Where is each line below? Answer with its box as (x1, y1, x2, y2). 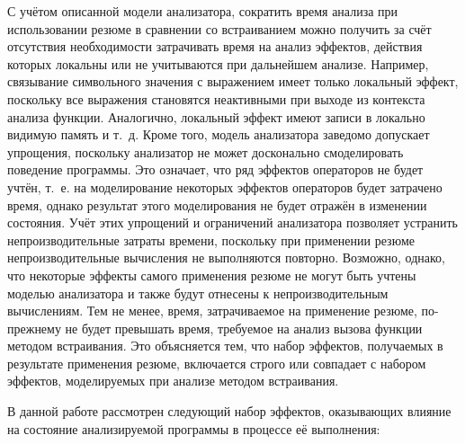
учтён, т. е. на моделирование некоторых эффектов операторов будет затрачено (7, 177, 443, 196)
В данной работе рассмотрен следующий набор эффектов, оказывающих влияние (7, 402, 452, 421)
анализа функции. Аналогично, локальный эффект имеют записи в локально (7, 107, 425, 126)
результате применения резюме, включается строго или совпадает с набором (7, 353, 426, 372)
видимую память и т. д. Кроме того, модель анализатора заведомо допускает (7, 125, 430, 144)
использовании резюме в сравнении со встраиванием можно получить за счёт (7, 19, 432, 38)
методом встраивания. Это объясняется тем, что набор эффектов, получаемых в (7, 336, 443, 355)
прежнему (7, 318, 61, 337)
